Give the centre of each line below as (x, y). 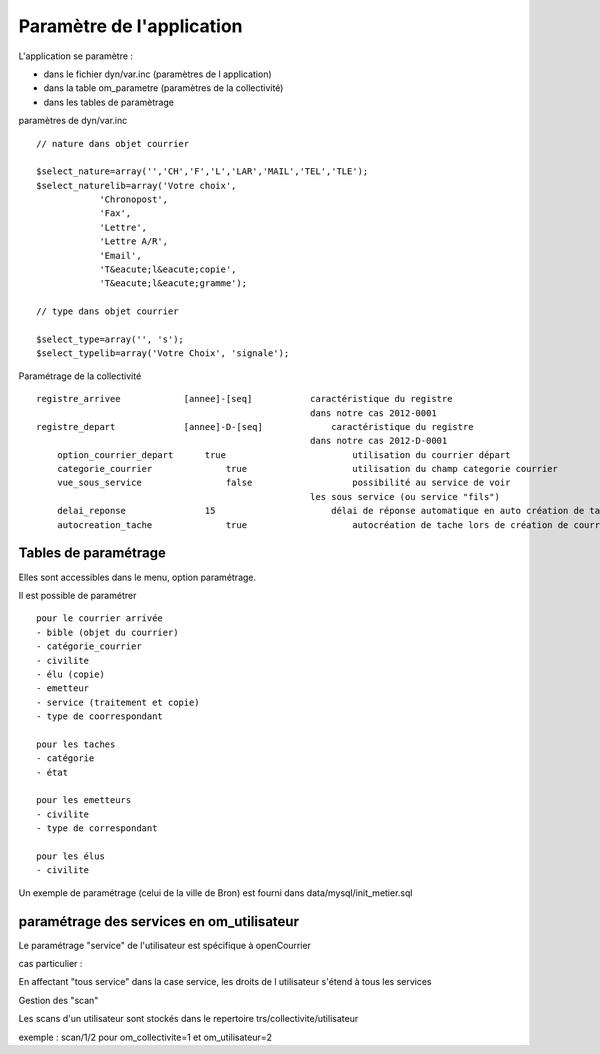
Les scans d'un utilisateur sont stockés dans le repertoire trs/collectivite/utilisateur (188, 1019)
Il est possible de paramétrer (77, 595)
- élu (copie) (70, 674)
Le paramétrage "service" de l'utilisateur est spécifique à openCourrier (165, 945)
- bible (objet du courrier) (107, 632)
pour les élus (70, 856)
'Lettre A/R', (134, 241)
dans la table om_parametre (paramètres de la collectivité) (163, 88)
